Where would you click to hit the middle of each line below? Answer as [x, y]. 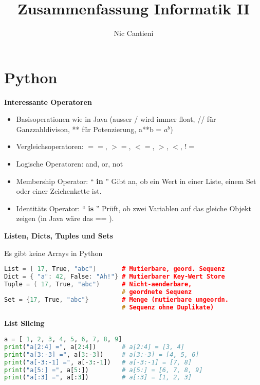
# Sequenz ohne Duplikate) [168, 307]
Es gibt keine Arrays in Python [53, 253]
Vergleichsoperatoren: [50, 146]
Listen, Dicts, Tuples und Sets [59, 235]
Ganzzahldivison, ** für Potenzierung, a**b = [89, 129]
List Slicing [24, 323]
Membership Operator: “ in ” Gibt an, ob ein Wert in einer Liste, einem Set [136, 181]
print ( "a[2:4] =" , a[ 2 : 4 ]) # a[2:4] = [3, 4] [94, 347]
